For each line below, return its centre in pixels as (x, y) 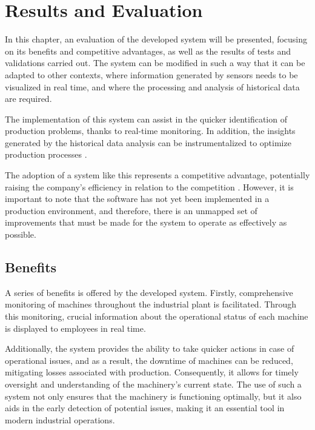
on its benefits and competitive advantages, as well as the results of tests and (148, 51)
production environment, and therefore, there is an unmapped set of (131, 210)
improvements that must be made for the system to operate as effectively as (146, 222)
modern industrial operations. (60, 419)
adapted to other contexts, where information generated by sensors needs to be (151, 74)
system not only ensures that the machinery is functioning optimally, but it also (153, 396)
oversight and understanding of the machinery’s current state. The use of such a (153, 384)
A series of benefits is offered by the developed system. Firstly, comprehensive (149, 292)
